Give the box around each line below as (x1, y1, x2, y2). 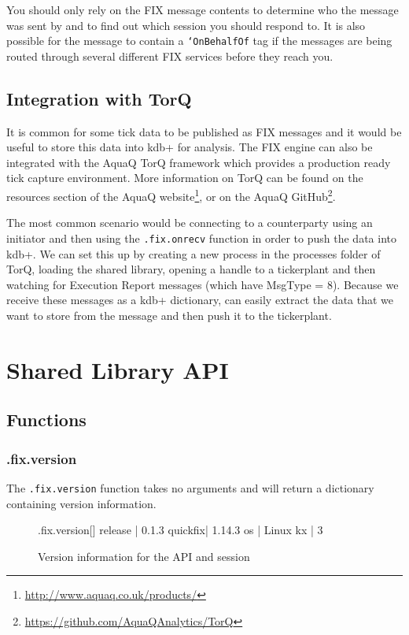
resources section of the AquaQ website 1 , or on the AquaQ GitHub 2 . (6, 186, 336, 204)
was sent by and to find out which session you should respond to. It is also (6, 17, 366, 33)
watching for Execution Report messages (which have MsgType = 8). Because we (6, 276, 399, 292)
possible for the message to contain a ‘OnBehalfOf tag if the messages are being (6, 32, 392, 49)
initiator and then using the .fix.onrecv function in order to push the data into (6, 229, 396, 246)
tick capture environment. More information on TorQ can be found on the (6, 169, 363, 186)
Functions (6, 407, 87, 432)
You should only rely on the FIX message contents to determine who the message (6, 2, 399, 17)
